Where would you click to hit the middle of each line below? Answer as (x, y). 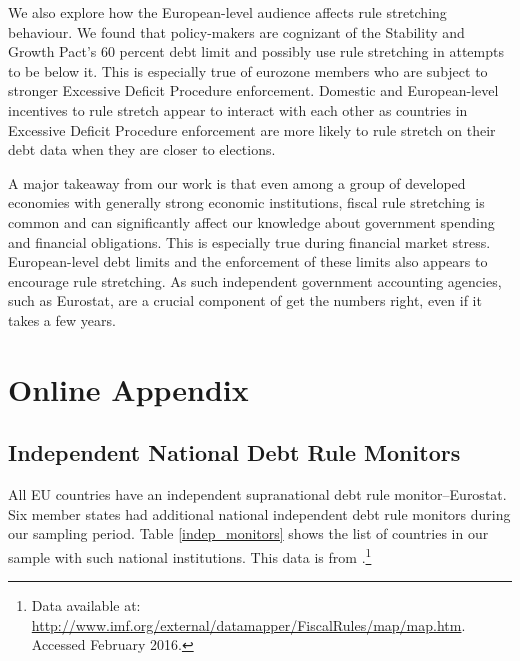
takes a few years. (62, 319)
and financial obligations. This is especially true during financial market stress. (249, 241)
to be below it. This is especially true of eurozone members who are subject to (248, 70)
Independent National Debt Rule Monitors (234, 452)
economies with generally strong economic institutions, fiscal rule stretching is (246, 202)
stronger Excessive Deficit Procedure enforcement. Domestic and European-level (253, 90)
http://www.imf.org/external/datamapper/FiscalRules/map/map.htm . (248, 624)
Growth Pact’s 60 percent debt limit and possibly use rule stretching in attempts (256, 51)
